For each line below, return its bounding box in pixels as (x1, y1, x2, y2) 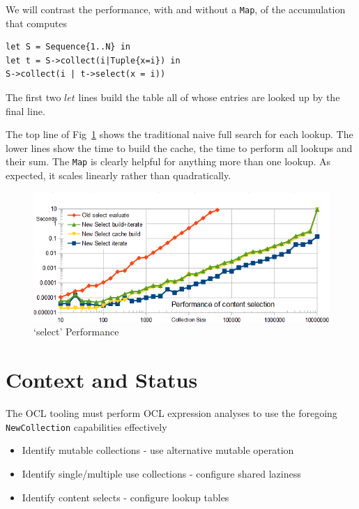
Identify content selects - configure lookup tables (22, 489, 229, 504)
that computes (6, 15, 67, 30)
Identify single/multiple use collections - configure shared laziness (22, 466, 301, 481)
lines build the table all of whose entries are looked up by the (78, 90, 340, 105)
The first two (6, 90, 61, 105)
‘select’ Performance (33, 324, 119, 339)
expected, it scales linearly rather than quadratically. (6, 168, 231, 183)
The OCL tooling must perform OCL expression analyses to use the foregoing (6, 406, 337, 420)
